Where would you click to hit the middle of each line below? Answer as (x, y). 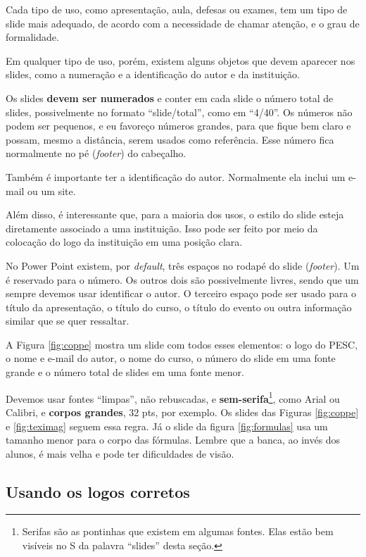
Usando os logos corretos (98, 491)
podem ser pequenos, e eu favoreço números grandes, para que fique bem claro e (178, 126)
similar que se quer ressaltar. (68, 321)
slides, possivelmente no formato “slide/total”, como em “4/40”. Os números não (179, 112)
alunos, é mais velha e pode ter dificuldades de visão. (120, 453)
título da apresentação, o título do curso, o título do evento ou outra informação (179, 307)
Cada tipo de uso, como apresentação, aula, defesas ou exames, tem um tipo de (177, 9)
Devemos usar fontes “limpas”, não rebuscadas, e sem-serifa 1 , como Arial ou (173, 397)
